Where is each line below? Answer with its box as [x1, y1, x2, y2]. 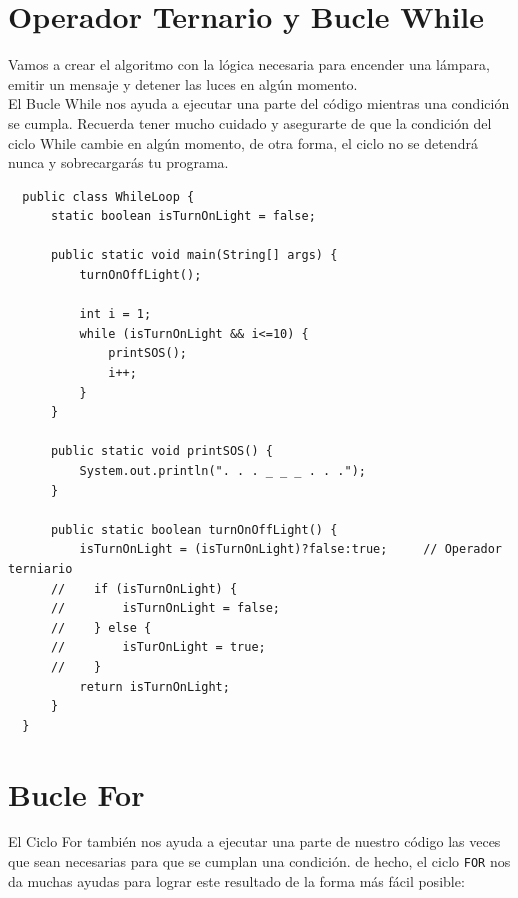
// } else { [50, 620, 152, 635]
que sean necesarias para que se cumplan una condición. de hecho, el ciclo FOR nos [8, 851, 511, 872]
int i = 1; [79, 307, 152, 322]
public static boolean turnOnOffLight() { [50, 522, 338, 537]
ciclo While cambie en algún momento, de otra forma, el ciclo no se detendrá [8, 132, 478, 153]
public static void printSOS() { [50, 444, 273, 459]
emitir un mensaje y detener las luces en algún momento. [8, 73, 358, 94]
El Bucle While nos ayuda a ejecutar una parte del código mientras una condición [8, 93, 510, 114]
